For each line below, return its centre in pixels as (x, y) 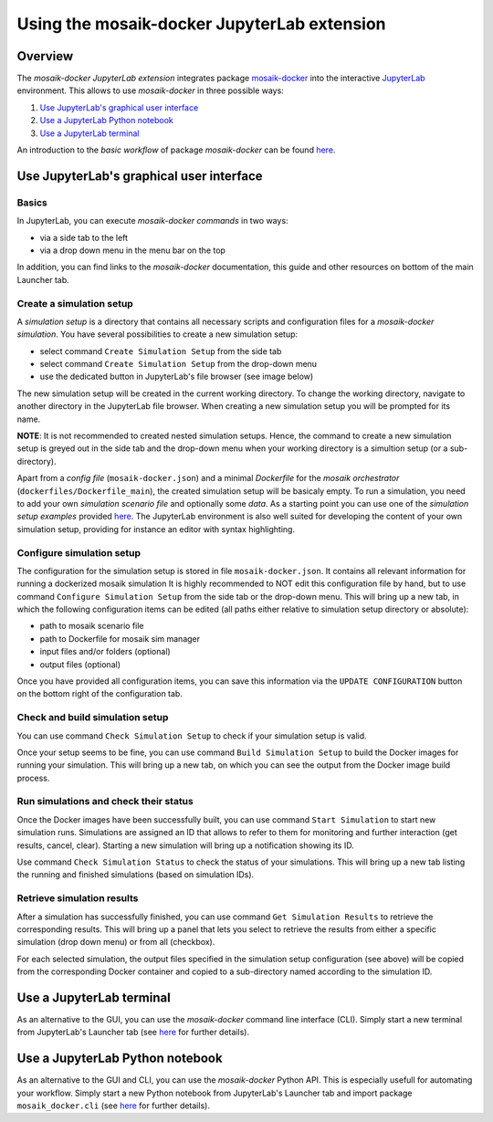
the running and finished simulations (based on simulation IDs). (136, 875)
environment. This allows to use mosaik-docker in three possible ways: (151, 90)
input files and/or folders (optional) (105, 652)
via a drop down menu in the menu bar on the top (132, 250)
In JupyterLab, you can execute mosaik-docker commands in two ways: (152, 221)
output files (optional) (80, 664)
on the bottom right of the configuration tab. (100, 694)
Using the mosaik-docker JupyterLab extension (202, 24)
